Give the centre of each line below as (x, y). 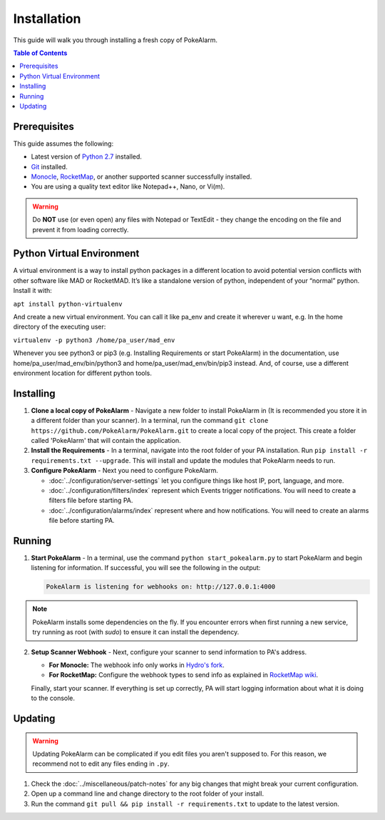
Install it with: (33, 291)
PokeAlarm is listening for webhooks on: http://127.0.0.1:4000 (161, 587)
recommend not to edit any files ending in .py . (101, 764)
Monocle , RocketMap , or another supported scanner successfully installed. (142, 176)
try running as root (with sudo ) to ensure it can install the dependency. (136, 632)
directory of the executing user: (60, 327)
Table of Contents (40, 53)
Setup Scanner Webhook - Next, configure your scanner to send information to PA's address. (169, 652)
